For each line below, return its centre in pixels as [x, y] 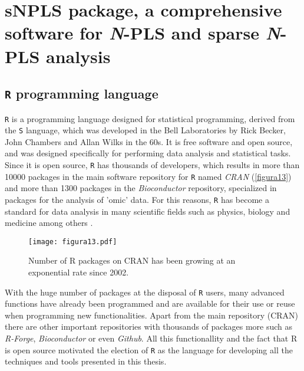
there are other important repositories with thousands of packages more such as [149, 326]
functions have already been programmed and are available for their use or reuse [150, 303]
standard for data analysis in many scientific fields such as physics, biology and [148, 211]
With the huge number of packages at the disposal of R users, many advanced [145, 292]
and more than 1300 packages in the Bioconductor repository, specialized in [141, 188]
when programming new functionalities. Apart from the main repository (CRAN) [152, 315]
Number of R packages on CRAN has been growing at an [132, 260]
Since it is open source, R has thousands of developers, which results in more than [152, 165]
